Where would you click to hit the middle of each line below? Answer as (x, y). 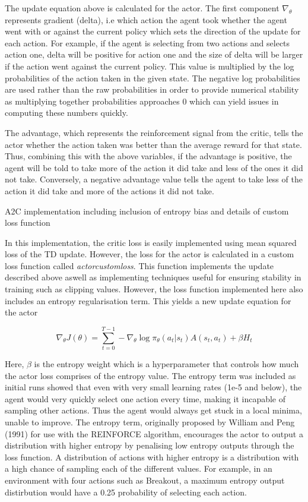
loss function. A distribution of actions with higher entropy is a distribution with (152, 457)
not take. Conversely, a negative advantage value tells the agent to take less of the (154, 179)
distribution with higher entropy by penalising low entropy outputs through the (150, 445)
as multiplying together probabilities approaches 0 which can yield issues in (142, 101)
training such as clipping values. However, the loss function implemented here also (154, 289)
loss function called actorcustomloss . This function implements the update (139, 265)
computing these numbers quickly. (66, 113)
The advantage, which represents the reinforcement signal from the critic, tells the (154, 132)
